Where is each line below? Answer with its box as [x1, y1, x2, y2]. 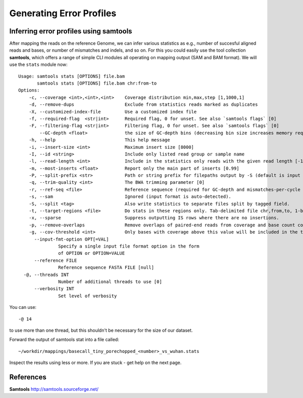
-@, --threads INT [23, 271, 69, 277]
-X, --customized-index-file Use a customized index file [28, 109, 197, 114]
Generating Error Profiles [9, 8, 117, 19]
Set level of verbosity [58, 293, 117, 299]
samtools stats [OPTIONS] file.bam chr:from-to [37, 81, 157, 86]
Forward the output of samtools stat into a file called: [9, 337, 120, 343]
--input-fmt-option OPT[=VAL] [34, 236, 109, 242]
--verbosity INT [34, 286, 75, 292]
